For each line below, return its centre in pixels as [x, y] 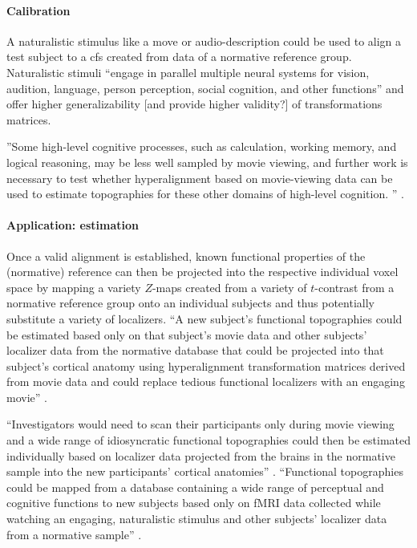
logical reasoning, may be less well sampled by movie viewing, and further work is [207, 162]
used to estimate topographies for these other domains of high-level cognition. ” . [205, 194]
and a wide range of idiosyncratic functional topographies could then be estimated [208, 440]
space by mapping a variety [74, 287]
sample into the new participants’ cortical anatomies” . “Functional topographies [205, 471]
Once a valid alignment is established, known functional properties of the [186, 256]
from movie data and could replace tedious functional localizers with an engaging [206, 382]
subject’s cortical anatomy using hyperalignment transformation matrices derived [206, 365]
